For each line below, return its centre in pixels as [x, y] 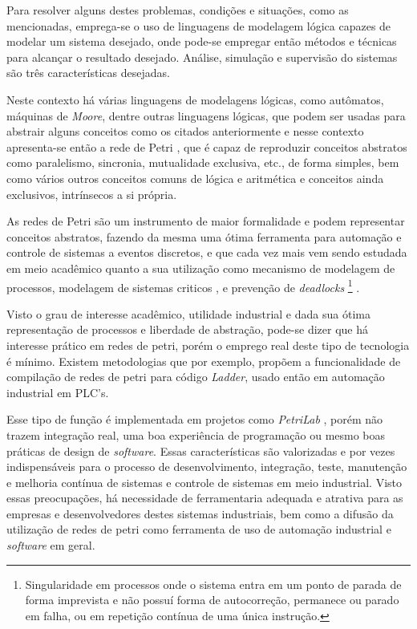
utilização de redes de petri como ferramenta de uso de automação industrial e [199, 529]
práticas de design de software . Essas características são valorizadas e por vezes [201, 450]
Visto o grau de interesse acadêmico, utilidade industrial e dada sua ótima [188, 313]
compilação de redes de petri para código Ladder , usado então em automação [196, 377]
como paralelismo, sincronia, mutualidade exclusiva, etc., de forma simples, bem [203, 162]
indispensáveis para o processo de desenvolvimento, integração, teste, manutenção [207, 467]
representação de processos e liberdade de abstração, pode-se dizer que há [187, 329]
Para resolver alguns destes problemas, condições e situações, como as [178, 10]
